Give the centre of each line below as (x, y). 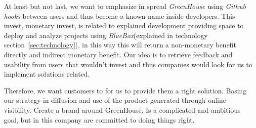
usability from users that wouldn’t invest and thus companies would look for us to (128, 64)
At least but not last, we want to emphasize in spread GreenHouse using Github (125, 6)
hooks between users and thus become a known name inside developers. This (120, 16)
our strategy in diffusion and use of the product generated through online (115, 100)
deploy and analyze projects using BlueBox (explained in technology (106, 35)
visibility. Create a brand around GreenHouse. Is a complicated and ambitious (122, 109)
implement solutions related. (47, 74)
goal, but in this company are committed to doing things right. (99, 119)
